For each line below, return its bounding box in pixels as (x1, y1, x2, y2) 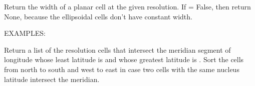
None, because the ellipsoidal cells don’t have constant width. (4, 11, 192, 21)
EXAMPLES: (4, 28, 46, 38)
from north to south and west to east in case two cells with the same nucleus (4, 64, 239, 74)
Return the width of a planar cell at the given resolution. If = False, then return (4, 1, 251, 11)
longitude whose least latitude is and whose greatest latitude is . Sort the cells (4, 54, 244, 65)
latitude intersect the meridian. (4, 74, 100, 84)
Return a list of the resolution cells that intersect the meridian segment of (4, 44, 231, 55)
